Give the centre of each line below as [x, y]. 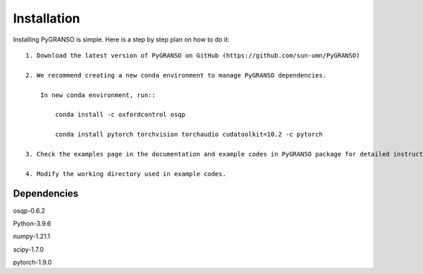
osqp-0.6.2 [29, 211]
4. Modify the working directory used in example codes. [126, 174]
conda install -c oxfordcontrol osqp [121, 115]
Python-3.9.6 [32, 223]
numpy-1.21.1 [32, 237]
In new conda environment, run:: [98, 95]
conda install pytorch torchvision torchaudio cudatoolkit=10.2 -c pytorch [189, 135]
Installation [47, 18]
